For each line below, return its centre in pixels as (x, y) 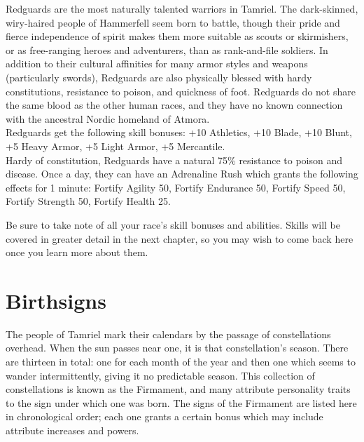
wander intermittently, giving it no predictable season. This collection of (160, 375)
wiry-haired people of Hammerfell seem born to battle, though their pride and (173, 22)
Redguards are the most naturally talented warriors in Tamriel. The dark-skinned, (182, 8)
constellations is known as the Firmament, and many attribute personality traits (178, 389)
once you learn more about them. (77, 252)
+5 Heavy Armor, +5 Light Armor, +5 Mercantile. (115, 146)
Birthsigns (56, 300)
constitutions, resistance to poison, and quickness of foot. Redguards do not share (181, 91)
